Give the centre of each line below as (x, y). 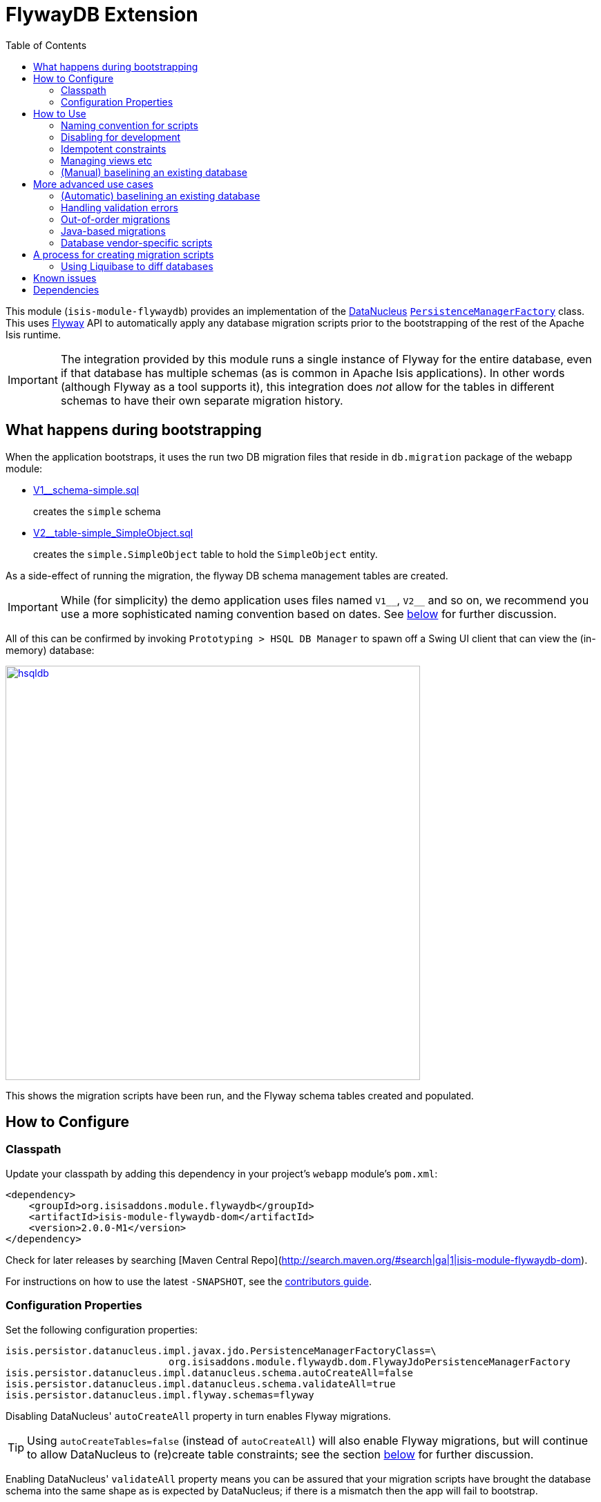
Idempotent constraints (114, 148)
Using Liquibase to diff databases (137, 266)
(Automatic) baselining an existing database (161, 195)
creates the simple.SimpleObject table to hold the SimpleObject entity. (206, 554)
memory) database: (50, 650)
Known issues (65, 278)
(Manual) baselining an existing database (154, 172)
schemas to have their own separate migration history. (202, 400)
